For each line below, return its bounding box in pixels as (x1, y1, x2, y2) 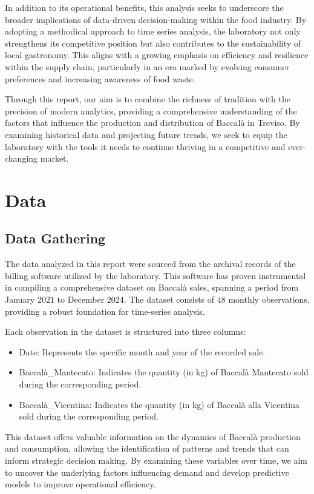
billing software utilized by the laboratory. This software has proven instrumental (5, 269, 306, 282)
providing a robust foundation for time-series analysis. (5, 305, 205, 317)
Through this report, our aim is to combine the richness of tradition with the (5, 93, 290, 105)
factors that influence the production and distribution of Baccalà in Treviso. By (5, 116, 300, 129)
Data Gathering (5, 229, 106, 248)
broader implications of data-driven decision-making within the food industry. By (5, 13, 307, 25)
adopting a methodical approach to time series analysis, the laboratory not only (5, 25, 301, 38)
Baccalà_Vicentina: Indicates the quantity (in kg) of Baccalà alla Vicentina (19, 398, 300, 410)
